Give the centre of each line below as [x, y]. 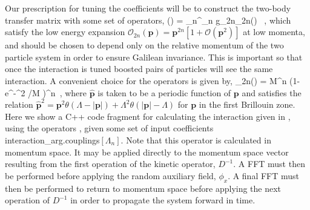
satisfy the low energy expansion [65, 32]
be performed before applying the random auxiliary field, [110, 175]
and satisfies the [272, 92]
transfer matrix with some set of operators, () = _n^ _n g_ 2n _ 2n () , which [148, 20]
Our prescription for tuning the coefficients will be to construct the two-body [148, 8]
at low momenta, [274, 32]
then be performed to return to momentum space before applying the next [143, 188]
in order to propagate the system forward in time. [163, 200]
